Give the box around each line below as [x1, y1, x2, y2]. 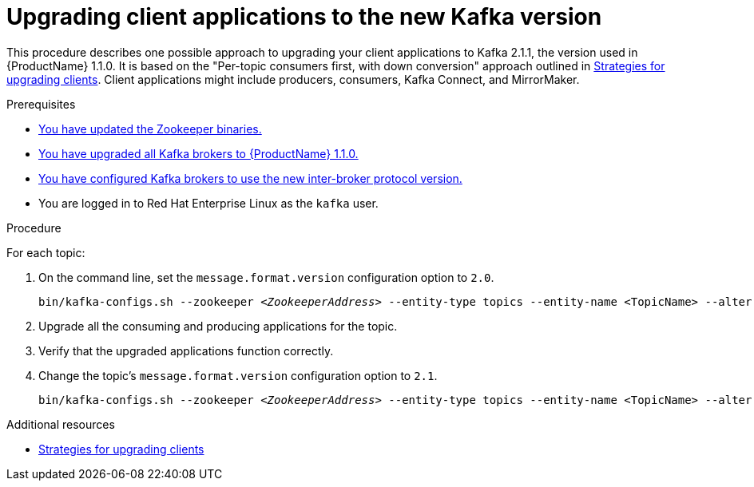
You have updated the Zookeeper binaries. [38, 121, 262, 136]
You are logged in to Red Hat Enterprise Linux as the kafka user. [38, 196, 379, 210]
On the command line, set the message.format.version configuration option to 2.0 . [38, 270, 494, 284]
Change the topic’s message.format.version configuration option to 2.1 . [38, 368, 438, 382]
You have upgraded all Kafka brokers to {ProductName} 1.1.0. [38, 146, 359, 160]
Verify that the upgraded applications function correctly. [38, 343, 334, 358]
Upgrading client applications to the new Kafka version [6, 3, 602, 30]
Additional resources [6, 417, 115, 431]
